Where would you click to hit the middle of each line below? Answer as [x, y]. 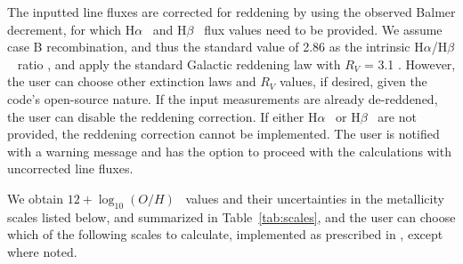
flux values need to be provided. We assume [323, 29]
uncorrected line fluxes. [70, 168]
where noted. [42, 251]
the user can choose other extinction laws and [132, 81]
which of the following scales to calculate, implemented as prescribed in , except [225, 234]
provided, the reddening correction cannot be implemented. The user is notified [223, 134]
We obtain [36, 198]
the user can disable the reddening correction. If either [156, 116]
